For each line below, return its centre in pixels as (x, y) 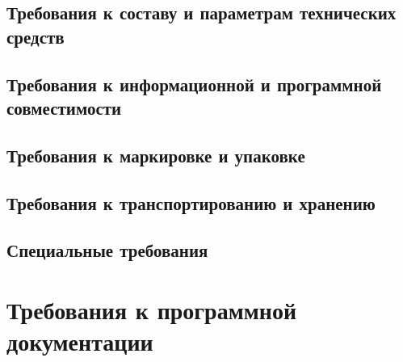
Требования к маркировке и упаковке (156, 155)
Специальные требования (107, 250)
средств (36, 36)
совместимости (64, 107)
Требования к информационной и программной (194, 84)
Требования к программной (152, 309)
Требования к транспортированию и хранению (191, 202)
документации (80, 341)
